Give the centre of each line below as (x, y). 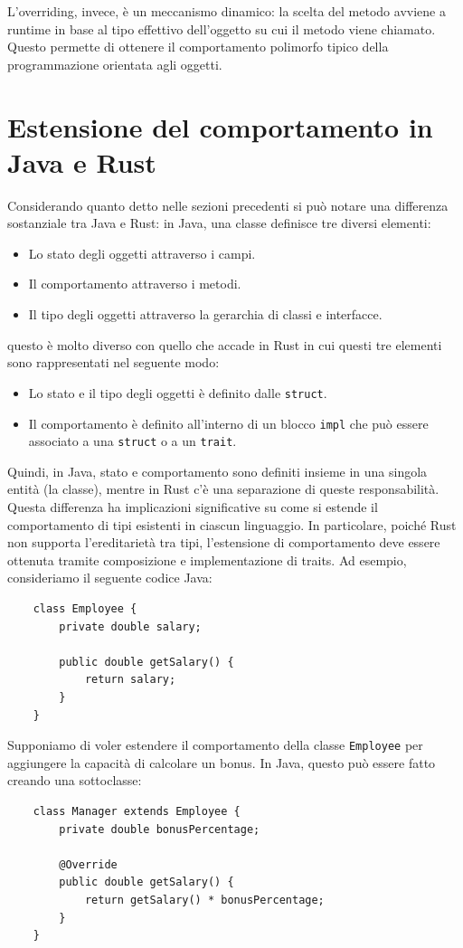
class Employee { (85, 608)
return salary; (130, 680)
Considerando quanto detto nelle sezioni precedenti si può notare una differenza (228, 205)
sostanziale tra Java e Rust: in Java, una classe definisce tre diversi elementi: (219, 223)
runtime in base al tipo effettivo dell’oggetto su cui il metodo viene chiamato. (222, 28)
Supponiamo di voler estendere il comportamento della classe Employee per (215, 745)
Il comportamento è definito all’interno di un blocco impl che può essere (228, 423)
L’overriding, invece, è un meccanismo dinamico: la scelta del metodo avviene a (227, 11)
